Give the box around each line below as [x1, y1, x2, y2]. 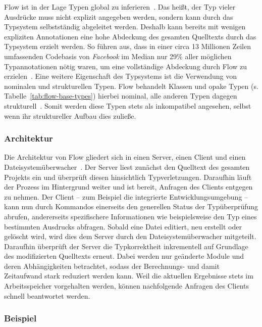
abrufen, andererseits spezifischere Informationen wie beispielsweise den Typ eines [4, 211, 257, 221]
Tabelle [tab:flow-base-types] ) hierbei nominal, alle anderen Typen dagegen [4, 90, 237, 101]
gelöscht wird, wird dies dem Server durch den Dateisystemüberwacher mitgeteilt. [4, 231, 256, 242]
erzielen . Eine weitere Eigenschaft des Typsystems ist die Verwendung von [4, 71, 237, 81]
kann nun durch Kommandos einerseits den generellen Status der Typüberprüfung [4, 201, 258, 212]
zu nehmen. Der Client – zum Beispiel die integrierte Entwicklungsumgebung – [4, 191, 248, 202]
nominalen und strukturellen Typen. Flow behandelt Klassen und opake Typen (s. [4, 80, 258, 91]
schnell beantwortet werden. [4, 290, 90, 301]
